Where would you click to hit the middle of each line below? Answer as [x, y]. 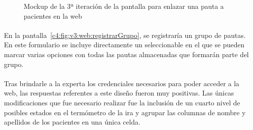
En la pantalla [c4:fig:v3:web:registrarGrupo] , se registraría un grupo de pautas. [125, 35]
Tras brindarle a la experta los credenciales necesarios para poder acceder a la [122, 83]
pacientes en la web [53, 16]
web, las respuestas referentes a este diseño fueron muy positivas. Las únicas [119, 93]
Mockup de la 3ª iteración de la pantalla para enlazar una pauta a [124, 6]
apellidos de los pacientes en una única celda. [72, 122]
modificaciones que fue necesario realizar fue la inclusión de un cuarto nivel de [122, 102]
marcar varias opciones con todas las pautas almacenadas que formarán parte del [126, 54]
